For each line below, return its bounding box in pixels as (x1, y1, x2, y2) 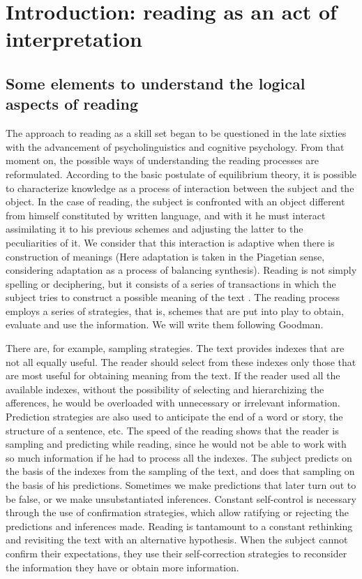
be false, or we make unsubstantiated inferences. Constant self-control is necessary (6, 491, 356, 506)
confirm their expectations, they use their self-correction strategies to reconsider (6, 545, 347, 560)
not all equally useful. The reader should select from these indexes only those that (6, 354, 356, 369)
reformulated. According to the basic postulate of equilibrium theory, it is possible (6, 166, 357, 181)
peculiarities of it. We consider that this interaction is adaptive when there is (6, 235, 335, 249)
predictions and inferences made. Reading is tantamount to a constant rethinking (6, 518, 353, 533)
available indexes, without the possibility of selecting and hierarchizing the (6, 381, 324, 396)
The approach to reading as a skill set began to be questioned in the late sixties (6, 126, 347, 140)
